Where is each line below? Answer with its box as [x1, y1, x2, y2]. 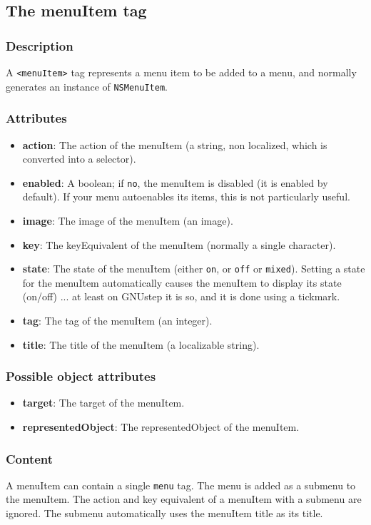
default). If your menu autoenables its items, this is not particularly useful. [22, 189, 350, 204]
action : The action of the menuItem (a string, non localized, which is [22, 137, 327, 152]
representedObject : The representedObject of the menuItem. [22, 419, 300, 434]
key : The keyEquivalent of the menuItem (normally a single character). [22, 237, 336, 252]
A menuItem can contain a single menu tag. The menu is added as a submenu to [6, 477, 356, 492]
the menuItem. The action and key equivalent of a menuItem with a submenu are [6, 491, 362, 506]
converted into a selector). [22, 151, 136, 166]
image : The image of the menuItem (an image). [22, 213, 233, 228]
